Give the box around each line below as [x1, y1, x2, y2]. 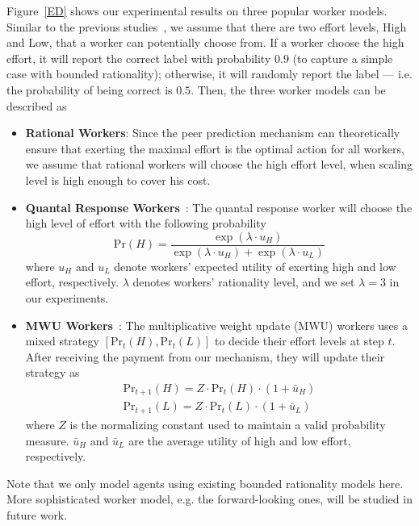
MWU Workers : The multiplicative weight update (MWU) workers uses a [25, 316, 408, 333]
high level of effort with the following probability [25, 215, 266, 232]
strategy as [25, 364, 80, 381]
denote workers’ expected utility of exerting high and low [114, 257, 396, 274]
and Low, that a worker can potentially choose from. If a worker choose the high [6, 34, 404, 51]
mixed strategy [25, 332, 99, 349]
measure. [25, 432, 69, 449]
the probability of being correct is [6, 81, 173, 98]
